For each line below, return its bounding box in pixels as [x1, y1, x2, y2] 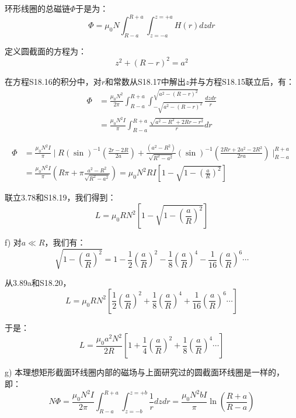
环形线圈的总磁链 [5, 2, 70, 14]
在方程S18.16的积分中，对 [5, 75, 102, 87]
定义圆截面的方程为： [5, 44, 86, 57]
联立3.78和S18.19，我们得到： [5, 191, 116, 203]
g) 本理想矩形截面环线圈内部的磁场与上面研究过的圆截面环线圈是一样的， [5, 366, 285, 378]
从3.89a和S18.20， [5, 277, 71, 289]
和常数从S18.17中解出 [105, 75, 186, 87]
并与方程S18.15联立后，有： [189, 75, 294, 87]
